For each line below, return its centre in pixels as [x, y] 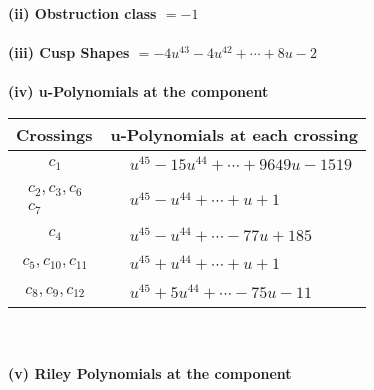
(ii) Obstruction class [82, 13]
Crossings [54, 134]
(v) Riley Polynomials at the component [150, 372]
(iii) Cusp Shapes [69, 52]
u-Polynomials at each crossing [234, 134]
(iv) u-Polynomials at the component [138, 91]
